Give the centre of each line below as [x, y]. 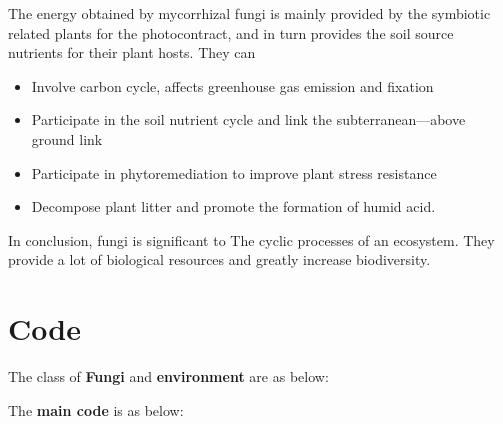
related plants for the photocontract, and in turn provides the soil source [231, 32]
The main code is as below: [96, 409]
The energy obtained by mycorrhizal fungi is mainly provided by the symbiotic [249, 13]
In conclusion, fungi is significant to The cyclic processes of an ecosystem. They [251, 239]
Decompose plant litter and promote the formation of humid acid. [233, 206]
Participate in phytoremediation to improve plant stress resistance [234, 172]
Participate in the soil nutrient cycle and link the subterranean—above [248, 119]
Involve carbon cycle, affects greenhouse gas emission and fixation [232, 85]
